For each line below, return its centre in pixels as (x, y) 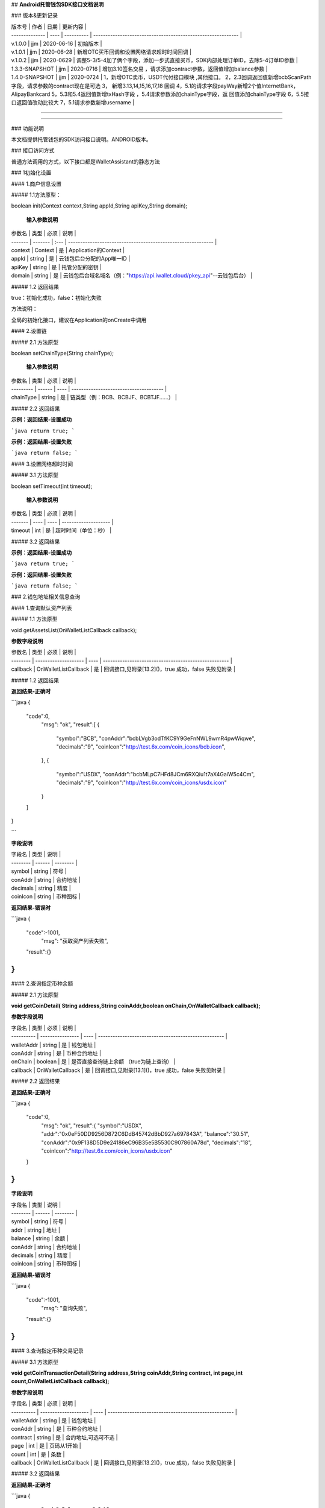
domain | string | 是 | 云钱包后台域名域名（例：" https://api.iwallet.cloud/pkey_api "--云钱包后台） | (132, 276)
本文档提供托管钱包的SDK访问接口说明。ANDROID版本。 (81, 139)
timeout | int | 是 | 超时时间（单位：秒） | (61, 530)
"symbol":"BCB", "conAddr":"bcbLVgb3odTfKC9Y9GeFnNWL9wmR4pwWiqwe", (156, 738)
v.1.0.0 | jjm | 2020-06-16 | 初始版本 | (57, 43)
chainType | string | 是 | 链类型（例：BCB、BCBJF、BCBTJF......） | (94, 398)
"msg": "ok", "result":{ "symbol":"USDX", (92, 1126)
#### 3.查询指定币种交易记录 (47, 1351)
